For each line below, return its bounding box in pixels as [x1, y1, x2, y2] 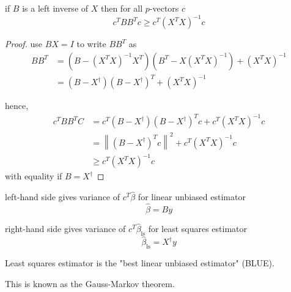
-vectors [149, 2, 179, 14]
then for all [100, 2, 143, 14]
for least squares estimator [148, 222, 248, 235]
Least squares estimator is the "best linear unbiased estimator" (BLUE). [5, 256, 274, 269]
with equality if [5, 170, 62, 182]
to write [76, 37, 106, 50]
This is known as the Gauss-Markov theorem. [5, 277, 175, 290]
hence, [5, 99, 29, 112]
